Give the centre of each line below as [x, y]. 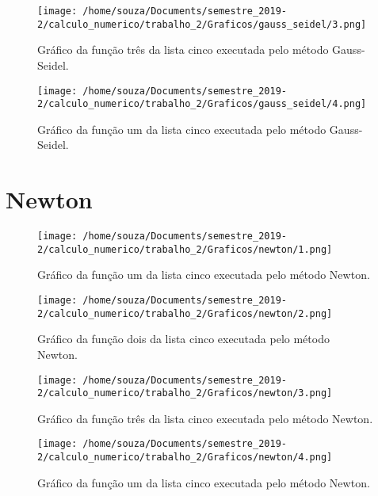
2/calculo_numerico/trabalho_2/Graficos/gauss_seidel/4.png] [202, 104]
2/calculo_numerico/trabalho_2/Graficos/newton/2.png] [185, 313]
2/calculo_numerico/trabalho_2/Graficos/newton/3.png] [185, 393]
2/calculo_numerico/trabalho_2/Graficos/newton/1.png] [185, 249]
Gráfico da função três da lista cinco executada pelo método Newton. [205, 418]
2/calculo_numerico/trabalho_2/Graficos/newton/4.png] [185, 458]
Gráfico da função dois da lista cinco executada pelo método [183, 339]
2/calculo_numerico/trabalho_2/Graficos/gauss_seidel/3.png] [202, 24]
